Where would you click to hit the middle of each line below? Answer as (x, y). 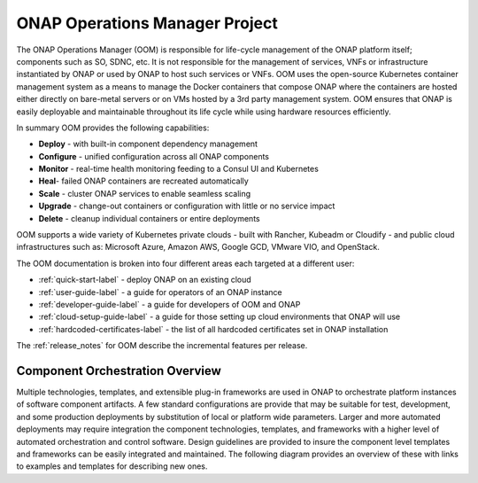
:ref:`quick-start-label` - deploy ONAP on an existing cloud (145, 280)
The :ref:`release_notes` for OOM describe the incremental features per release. (162, 346)
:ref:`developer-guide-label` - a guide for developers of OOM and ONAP (170, 304)
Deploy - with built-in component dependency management (148, 144)
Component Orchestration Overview (119, 371)
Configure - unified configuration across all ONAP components (154, 156)
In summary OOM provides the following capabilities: (113, 128)
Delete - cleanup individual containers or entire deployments (149, 218)
